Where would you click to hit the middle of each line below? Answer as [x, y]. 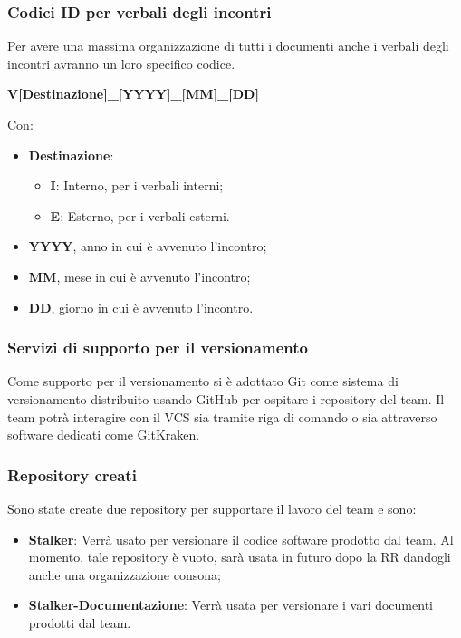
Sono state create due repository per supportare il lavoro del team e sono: [212, 508]
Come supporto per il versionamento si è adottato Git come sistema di [203, 381]
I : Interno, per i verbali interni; [137, 185]
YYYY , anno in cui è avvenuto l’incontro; [148, 246]
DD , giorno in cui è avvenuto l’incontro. [141, 307]
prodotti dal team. [80, 622]
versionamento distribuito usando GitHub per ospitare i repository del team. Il [226, 398]
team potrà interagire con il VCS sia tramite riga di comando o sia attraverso [222, 416]
